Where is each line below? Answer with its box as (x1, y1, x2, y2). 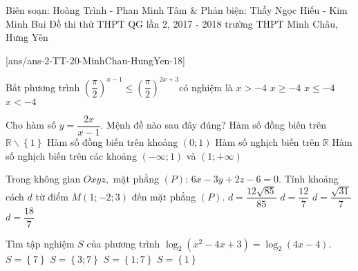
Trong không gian (6, 171, 81, 186)
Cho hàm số (6, 118, 57, 132)
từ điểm (35, 189, 68, 203)
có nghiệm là (179, 80, 233, 94)
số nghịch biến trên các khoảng (6, 148, 137, 162)
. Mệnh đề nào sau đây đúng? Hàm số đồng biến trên (100, 118, 327, 132)
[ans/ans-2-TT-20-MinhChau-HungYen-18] (6, 53, 185, 67)
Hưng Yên (6, 30, 48, 44)
